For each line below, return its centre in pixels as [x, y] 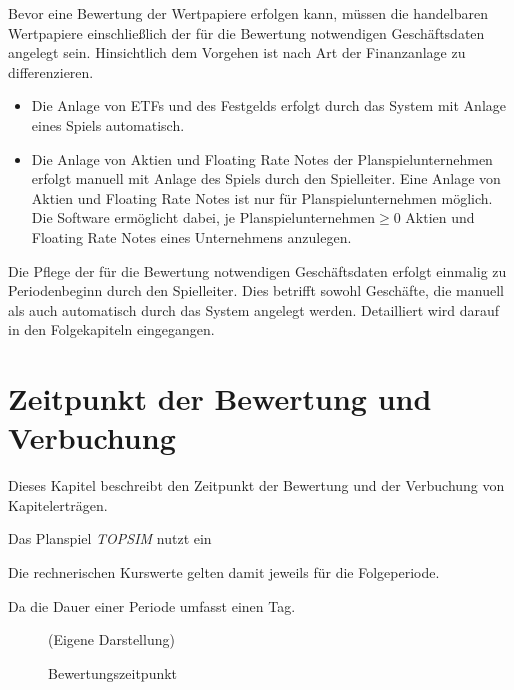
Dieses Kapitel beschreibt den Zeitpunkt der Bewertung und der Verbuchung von [256, 485]
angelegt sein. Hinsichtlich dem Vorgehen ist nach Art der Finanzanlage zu [237, 52]
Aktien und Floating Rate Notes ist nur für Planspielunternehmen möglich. [262, 197]
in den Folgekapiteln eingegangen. [111, 329]
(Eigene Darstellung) [111, 639]
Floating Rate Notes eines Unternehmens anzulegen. [191, 236]
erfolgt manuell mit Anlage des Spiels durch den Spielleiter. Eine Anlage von [266, 178]
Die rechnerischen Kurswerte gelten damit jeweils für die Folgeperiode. [224, 572]
